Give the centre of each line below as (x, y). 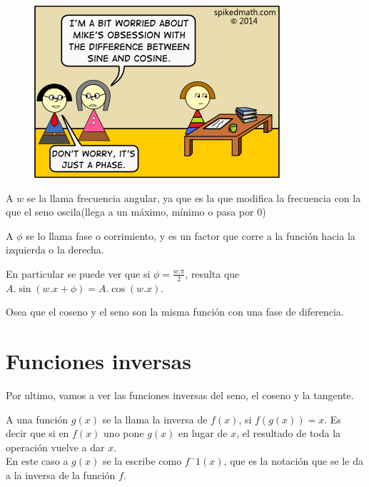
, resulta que (212, 273)
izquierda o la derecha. (55, 250)
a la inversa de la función (61, 475)
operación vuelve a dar (55, 447)
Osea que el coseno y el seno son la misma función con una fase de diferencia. (175, 312)
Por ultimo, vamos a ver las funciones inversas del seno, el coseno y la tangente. (180, 395)
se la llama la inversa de (155, 419)
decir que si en (37, 433)
